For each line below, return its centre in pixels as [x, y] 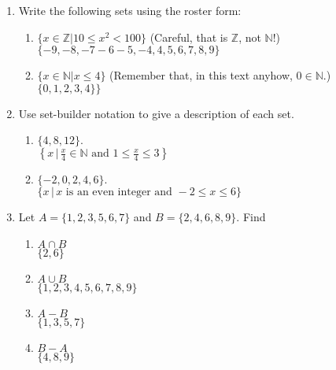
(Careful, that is [189, 37]
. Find [251, 217]
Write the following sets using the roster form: [130, 10]
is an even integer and [119, 192]
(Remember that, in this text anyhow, [201, 75]
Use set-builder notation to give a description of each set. [156, 113]
